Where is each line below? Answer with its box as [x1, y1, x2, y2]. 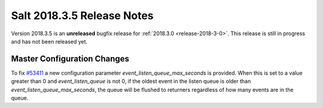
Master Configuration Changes [11, 54, 130, 64]
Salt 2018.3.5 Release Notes [11, 9, 154, 22]
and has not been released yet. [11, 38, 88, 45]
